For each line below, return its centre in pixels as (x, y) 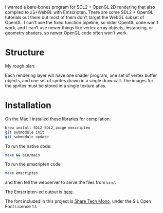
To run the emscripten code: (34, 164)
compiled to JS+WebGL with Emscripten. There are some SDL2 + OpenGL (79, 12)
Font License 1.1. (21, 207)
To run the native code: (28, 146)
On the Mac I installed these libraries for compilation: (58, 119)
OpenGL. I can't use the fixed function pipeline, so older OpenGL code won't (82, 22)
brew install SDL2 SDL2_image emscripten (48, 128)
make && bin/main (23, 155)
